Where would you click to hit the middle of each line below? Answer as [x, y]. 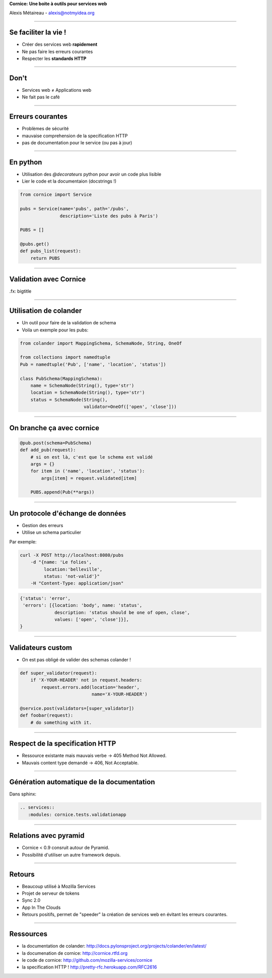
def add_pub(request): [48, 450]
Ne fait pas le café [41, 97]
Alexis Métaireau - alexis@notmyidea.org [52, 13]
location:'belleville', [73, 569]
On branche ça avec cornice [54, 428]
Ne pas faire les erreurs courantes [57, 51]
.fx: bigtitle [20, 291]
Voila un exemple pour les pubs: [55, 330]
